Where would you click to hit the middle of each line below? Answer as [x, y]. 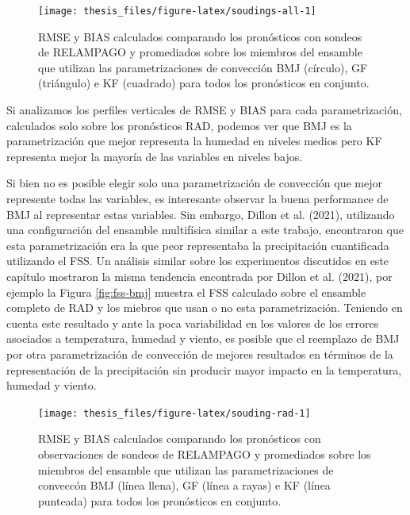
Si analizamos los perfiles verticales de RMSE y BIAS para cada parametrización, [204, 110]
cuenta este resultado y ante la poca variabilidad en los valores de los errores [193, 323]
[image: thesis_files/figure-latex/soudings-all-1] [177, 11]
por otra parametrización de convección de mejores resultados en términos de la [200, 354]
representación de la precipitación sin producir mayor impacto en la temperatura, [204, 369]
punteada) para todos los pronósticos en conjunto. [160, 500]
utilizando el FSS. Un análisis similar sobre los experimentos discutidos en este [198, 261]
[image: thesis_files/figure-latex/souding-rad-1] [174, 413]
